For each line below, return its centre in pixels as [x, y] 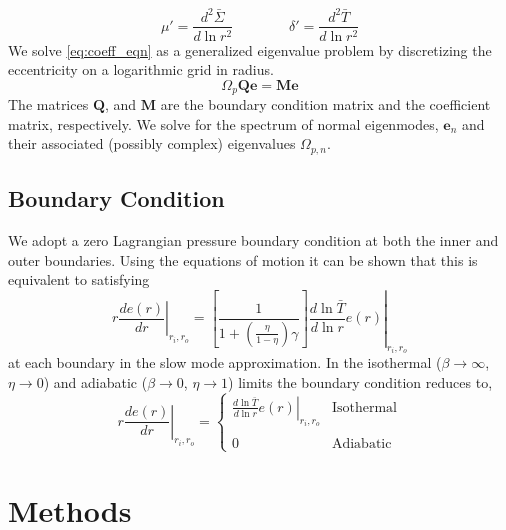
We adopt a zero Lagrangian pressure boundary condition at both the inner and [253, 240]
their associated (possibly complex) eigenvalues [152, 143]
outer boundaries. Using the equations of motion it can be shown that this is [243, 259]
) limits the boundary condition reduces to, [360, 381]
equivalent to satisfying [79, 279]
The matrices [48, 104]
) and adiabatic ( [95, 381]
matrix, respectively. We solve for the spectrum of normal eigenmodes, [223, 123]
